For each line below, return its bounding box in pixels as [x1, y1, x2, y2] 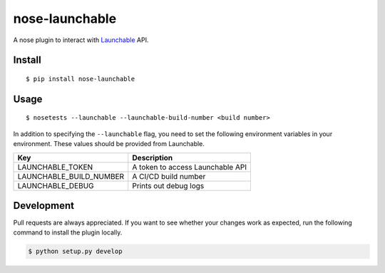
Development [13, 200, 75, 212]
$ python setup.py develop [28, 247, 123, 256]
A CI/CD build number [132, 171, 206, 181]
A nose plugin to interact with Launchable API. [13, 36, 149, 44]
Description [132, 153, 173, 163]
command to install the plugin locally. [13, 228, 123, 237]
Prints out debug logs [132, 180, 205, 190]
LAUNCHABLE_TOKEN [17, 162, 93, 172]
